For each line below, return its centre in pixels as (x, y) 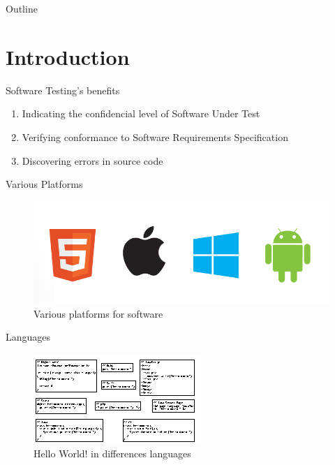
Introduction (68, 56)
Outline (22, 8)
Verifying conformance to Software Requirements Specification (155, 136)
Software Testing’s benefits (63, 90)
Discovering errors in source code (92, 160)
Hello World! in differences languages (112, 453)
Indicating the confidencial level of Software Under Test (141, 113)
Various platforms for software (98, 313)
